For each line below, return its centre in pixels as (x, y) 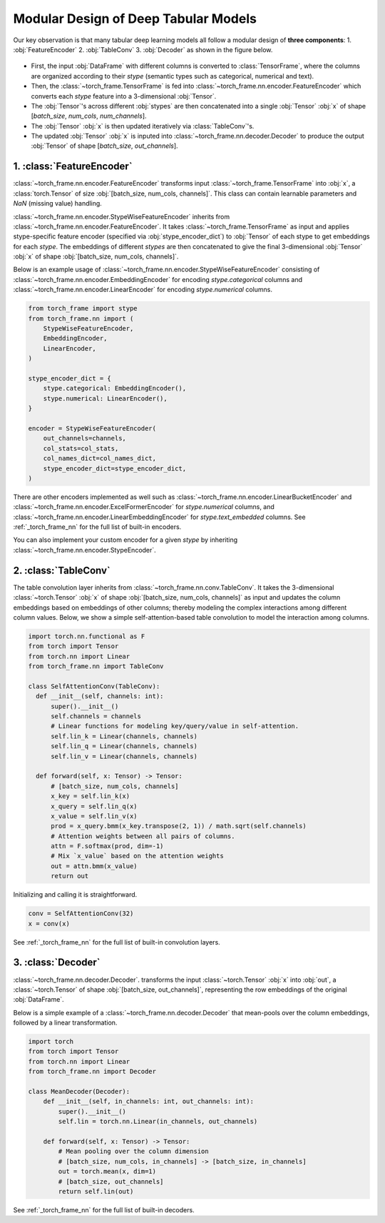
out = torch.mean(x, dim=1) (107, 1172)
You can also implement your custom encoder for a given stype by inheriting (125, 540)
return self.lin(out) (96, 1191)
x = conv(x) (49, 923)
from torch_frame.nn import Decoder (92, 1072)
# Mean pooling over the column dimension (134, 1152)
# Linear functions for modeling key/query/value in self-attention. (175, 726)
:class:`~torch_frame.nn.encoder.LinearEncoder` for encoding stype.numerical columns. (143, 290)
